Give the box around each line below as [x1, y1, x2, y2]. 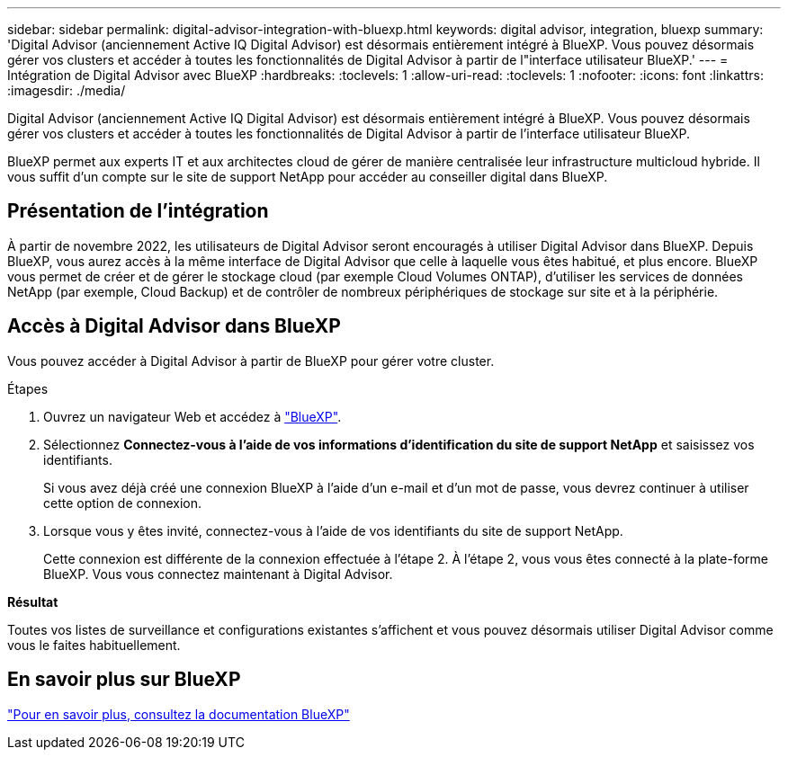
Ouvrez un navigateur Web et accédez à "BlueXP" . [43, 408, 342, 424]
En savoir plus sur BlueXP [7, 668, 241, 691]
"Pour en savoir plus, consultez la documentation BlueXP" [7, 706, 350, 722]
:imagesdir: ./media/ [7, 83, 126, 98]
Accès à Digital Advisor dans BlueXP [7, 315, 341, 338]
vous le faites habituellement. [7, 637, 181, 653]
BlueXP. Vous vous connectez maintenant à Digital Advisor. [43, 566, 393, 582]
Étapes [7, 380, 49, 396]
